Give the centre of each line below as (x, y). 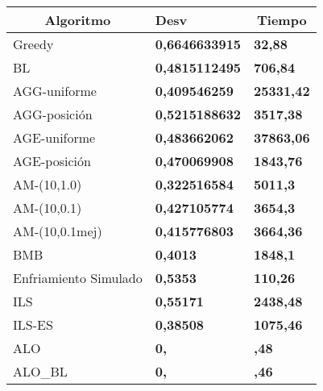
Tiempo (282, 20)
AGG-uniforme (55, 91)
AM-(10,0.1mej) (58, 231)
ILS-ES (33, 324)
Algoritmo (78, 20)
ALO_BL (40, 371)
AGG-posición (53, 114)
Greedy (33, 44)
